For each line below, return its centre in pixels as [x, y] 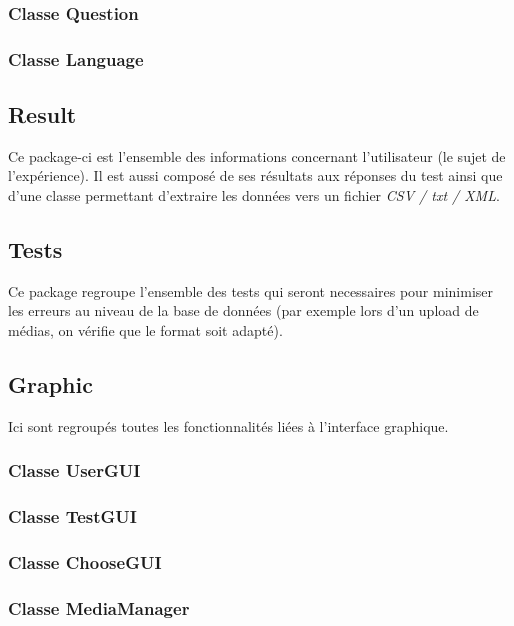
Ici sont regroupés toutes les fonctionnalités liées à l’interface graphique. [228, 425]
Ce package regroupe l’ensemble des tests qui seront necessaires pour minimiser [251, 290]
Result [42, 114]
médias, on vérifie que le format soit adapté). [145, 330]
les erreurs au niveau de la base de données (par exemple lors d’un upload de [243, 310]
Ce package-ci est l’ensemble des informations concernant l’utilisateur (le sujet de [257, 155]
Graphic [50, 384]
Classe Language [76, 58]
